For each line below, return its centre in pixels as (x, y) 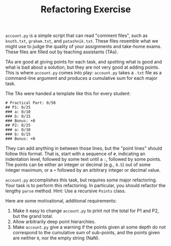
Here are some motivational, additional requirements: (61, 201)
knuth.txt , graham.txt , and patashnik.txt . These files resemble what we (82, 41)
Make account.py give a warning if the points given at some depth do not (89, 227)
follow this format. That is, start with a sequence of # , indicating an (75, 154)
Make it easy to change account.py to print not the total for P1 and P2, (86, 211)
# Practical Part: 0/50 (31, 103)
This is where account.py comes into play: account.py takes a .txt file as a (83, 73)
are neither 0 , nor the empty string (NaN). (56, 238)
